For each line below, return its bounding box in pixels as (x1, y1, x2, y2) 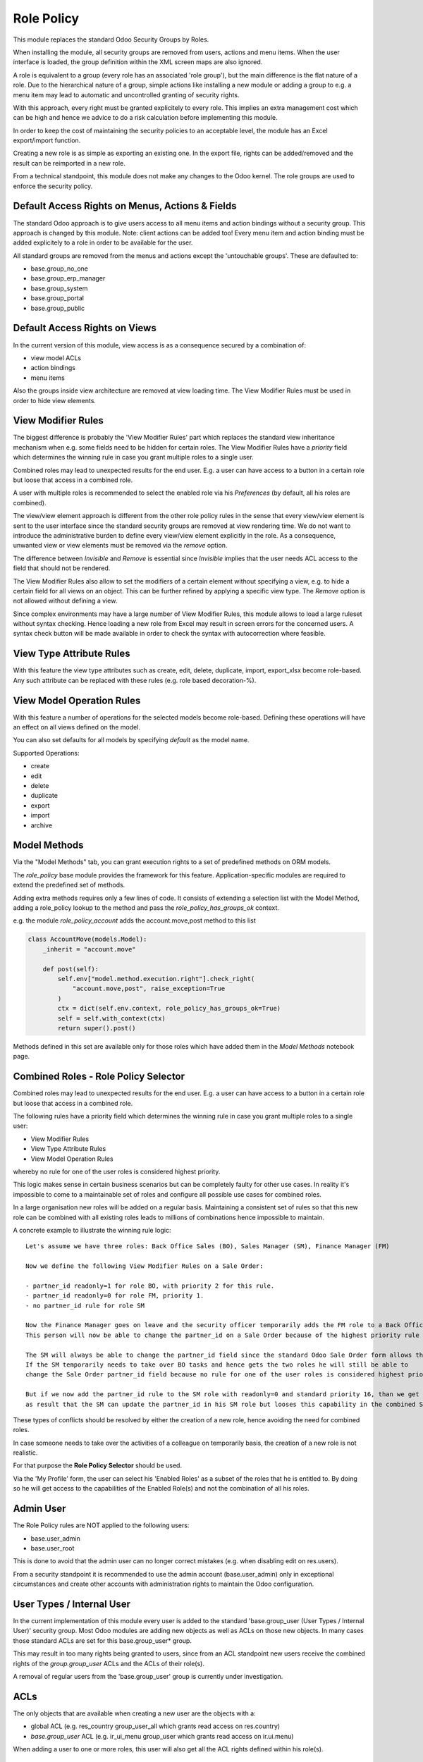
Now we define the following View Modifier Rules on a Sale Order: (25, 1262, 264, 1270)
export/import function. (13, 136, 81, 144)
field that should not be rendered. (13, 564, 111, 572)
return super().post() (57, 1024, 137, 1032)
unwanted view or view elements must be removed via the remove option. (13, 541, 228, 550)
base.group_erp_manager (30, 274, 106, 283)
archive (30, 821, 53, 830)
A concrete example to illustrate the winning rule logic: (13, 1226, 171, 1234)
